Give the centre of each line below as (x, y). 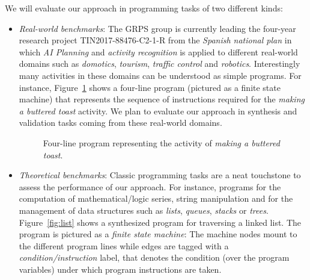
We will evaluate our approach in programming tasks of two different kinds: (144, 8)
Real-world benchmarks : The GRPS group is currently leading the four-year (157, 28)
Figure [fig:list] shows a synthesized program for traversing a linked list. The (160, 222)
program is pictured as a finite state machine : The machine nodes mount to (158, 234)
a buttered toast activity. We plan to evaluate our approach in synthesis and (158, 110)
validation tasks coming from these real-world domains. (120, 123)
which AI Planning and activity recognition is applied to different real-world (158, 51)
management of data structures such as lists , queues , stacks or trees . (144, 210)
